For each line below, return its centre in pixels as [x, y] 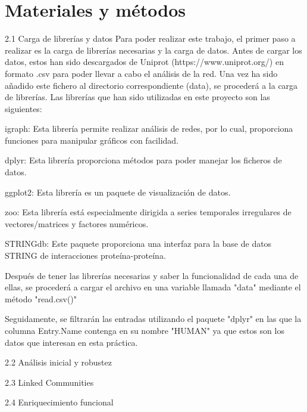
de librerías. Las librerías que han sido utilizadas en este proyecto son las [137, 97]
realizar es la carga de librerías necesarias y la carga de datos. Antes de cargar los [153, 50]
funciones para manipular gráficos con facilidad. [92, 140]
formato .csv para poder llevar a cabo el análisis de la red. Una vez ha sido [141, 73]
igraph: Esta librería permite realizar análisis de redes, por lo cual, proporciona [149, 128]
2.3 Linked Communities [49, 382]
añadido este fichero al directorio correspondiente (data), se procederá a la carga [151, 85]
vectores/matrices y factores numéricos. [77, 223]
